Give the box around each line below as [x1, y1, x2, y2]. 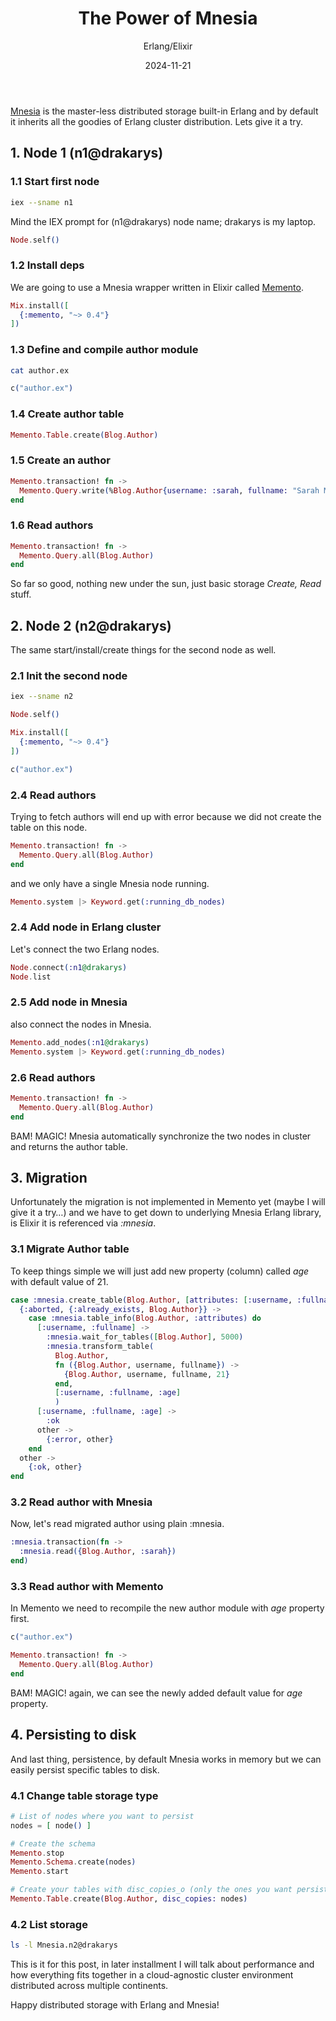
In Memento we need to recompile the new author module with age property [10, 1602, 325, 1614]
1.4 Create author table [10, 407, 125, 421]
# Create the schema [10, 1838, 97, 1849]
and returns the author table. [10, 1140, 129, 1152]
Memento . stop [10, 1848, 65, 1858]
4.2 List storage [10, 1917, 88, 1931]
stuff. [10, 588, 32, 601]
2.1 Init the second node [10, 669, 128, 683]
